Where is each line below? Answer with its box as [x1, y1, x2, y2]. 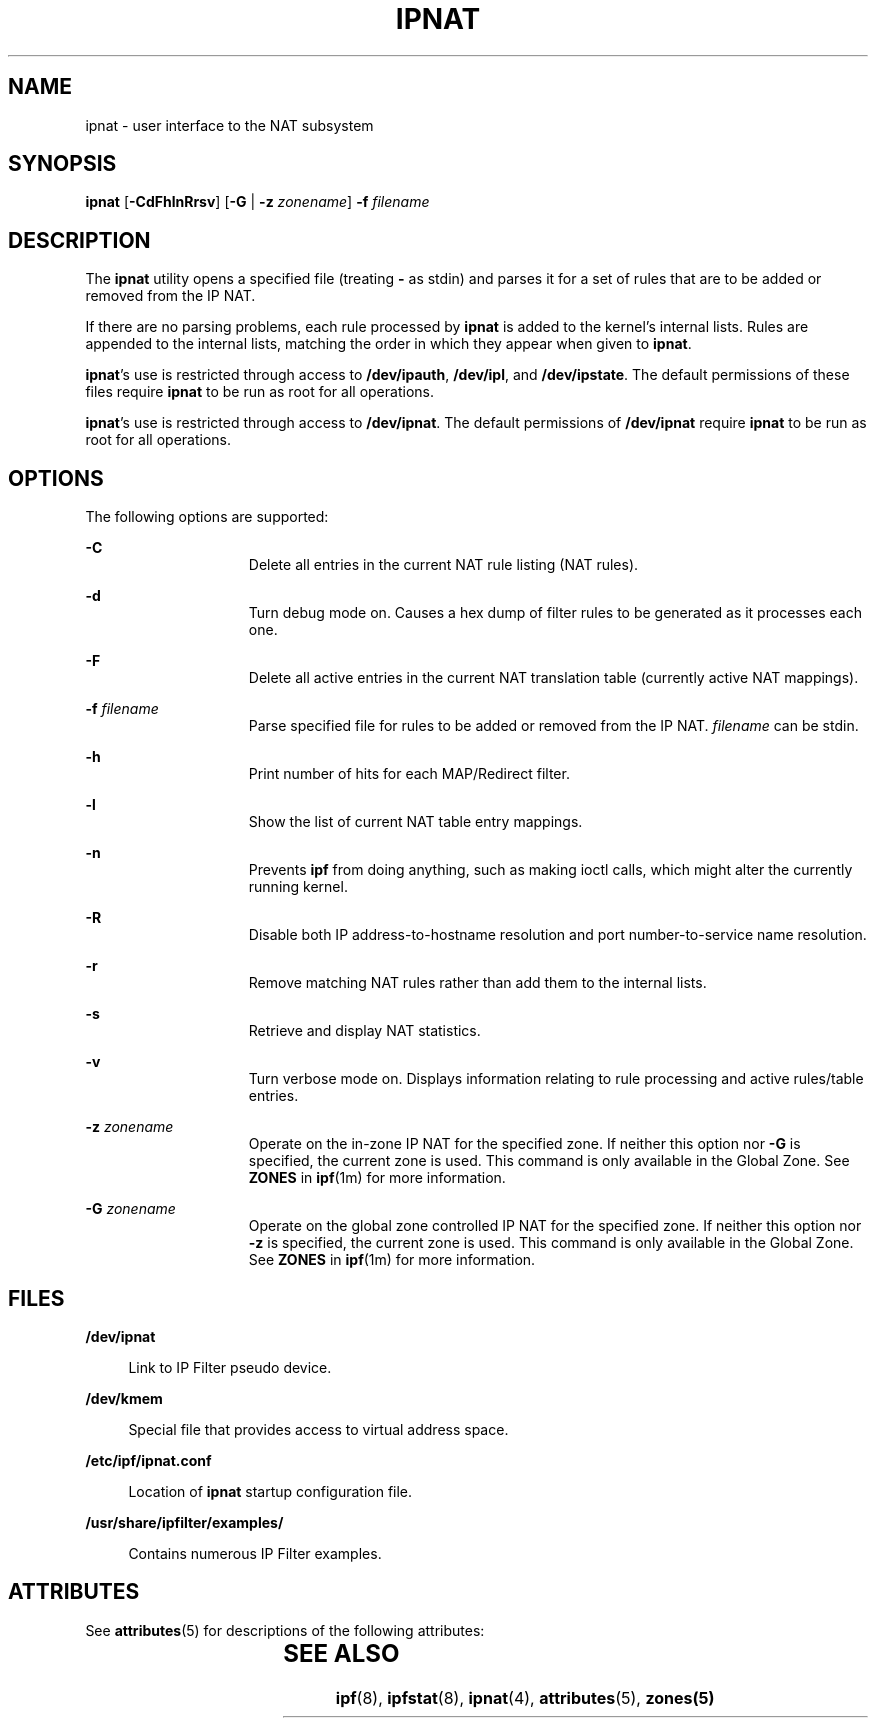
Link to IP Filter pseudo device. [128, 1358, 332, 1376]
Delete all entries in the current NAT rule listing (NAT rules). [248, 556, 639, 574]
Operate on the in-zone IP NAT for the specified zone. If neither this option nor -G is [248, 1135, 801, 1153]
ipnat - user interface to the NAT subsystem [85, 116, 374, 134]
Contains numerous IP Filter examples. [128, 1544, 382, 1562]
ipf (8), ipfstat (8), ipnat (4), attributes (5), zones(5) [335, 1687, 715, 1708]
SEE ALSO [283, 1638, 400, 1668]
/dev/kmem [85, 1389, 163, 1407]
